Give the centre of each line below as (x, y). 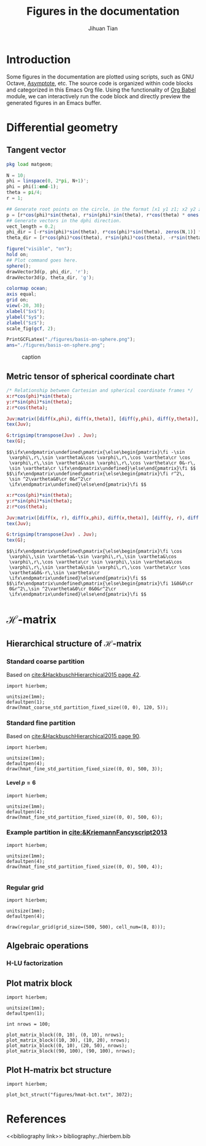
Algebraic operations (48, 946)
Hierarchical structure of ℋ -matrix (74, 643)
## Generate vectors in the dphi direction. (64, 220)
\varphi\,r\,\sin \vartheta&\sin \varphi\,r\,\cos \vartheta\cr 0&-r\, (102, 463)
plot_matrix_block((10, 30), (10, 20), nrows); (68, 1040)
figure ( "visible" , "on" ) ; (39, 249)
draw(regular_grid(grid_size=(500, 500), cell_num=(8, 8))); (86, 927)
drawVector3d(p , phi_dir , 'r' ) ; (48, 271)
